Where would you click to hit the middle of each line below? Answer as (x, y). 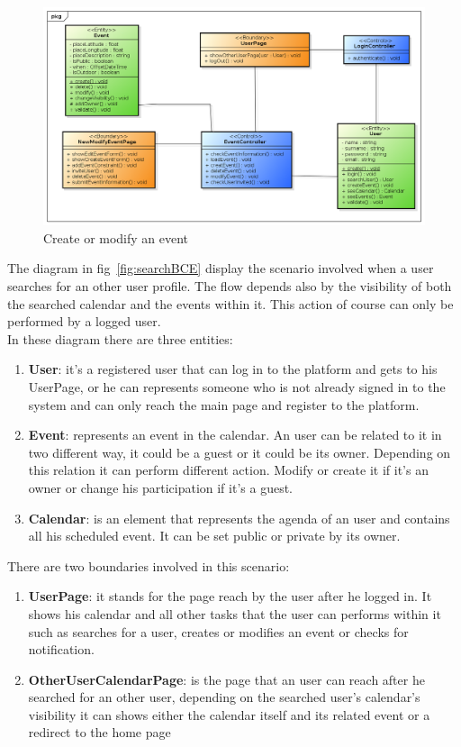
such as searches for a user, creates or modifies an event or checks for (218, 631)
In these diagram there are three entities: (120, 338)
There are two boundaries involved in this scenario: (149, 565)
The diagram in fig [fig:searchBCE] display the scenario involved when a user (221, 268)
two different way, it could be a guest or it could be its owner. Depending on (240, 452)
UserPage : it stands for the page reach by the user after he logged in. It (230, 596)
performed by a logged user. (84, 321)
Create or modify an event (116, 237)
